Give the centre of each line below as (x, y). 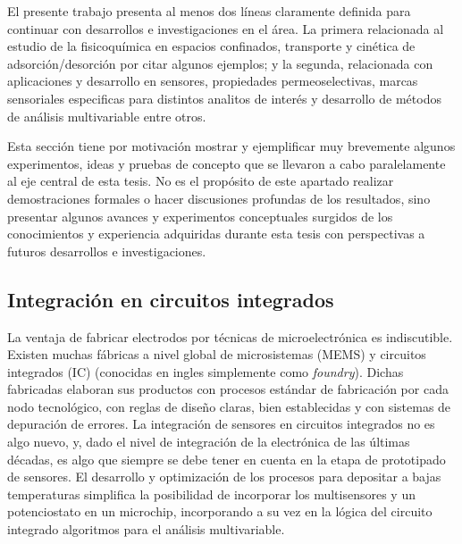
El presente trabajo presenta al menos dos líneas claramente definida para (209, 11)
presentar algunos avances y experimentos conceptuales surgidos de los (200, 216)
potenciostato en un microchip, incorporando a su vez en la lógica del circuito (220, 511)
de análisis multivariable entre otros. (107, 116)
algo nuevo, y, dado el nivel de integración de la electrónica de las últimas (209, 442)
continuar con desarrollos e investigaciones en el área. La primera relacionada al (226, 28)
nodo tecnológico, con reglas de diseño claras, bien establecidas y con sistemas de (229, 406)
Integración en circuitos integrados (171, 299)
